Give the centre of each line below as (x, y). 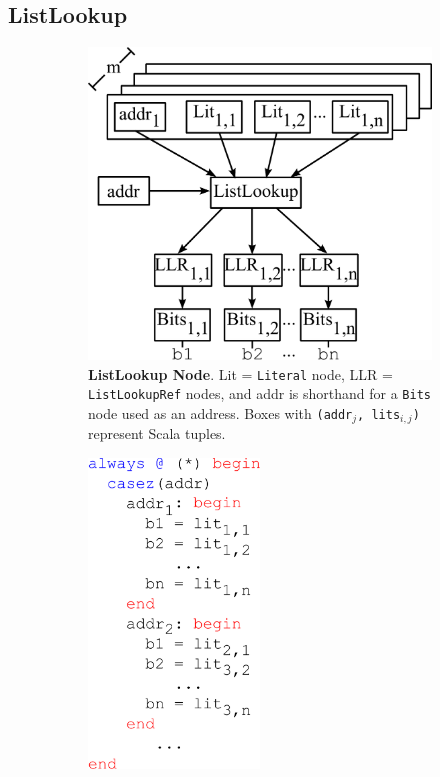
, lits (379, 414)
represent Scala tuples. (157, 433)
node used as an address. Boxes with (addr (220, 412)
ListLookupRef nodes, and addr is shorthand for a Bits (259, 393)
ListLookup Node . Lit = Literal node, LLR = (240, 373)
